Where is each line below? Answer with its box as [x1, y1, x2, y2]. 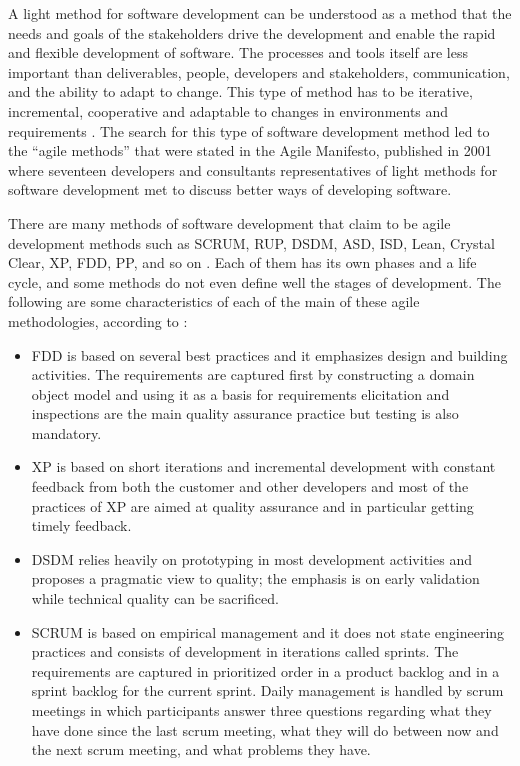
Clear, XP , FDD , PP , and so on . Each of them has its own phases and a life [8, 252, 477, 273]
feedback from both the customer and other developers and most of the [31, 476, 469, 497]
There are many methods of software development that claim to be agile [8, 212, 451, 233]
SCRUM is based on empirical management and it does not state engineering [31, 621, 505, 642]
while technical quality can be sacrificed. [31, 588, 279, 609]
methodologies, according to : [8, 310, 188, 331]
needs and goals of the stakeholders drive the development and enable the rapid [8, 22, 496, 43]
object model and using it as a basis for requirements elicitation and [31, 383, 450, 404]
